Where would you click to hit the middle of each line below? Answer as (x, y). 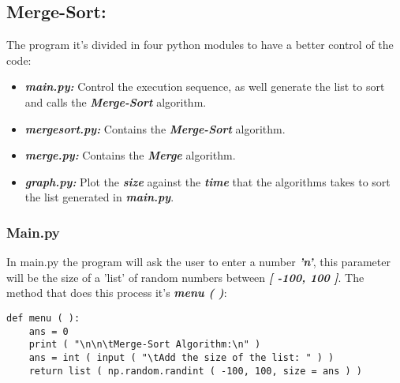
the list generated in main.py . (99, 197)
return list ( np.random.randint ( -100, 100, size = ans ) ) (196, 371)
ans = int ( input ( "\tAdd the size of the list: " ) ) (181, 357)
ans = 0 (49, 331)
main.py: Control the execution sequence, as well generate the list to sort (205, 86)
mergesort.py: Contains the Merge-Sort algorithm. (155, 128)
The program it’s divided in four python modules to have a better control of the (200, 45)
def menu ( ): (43, 318)
